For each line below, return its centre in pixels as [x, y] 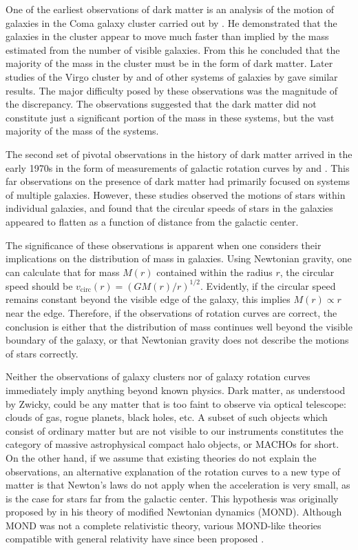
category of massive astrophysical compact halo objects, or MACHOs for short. [172, 444]
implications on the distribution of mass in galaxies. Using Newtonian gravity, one [179, 258]
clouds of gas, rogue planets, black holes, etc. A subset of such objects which [167, 417]
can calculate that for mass [63, 272]
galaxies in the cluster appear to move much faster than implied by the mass [167, 36]
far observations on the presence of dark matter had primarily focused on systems [178, 181]
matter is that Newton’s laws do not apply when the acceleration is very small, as [178, 485]
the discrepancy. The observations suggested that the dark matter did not [161, 104]
